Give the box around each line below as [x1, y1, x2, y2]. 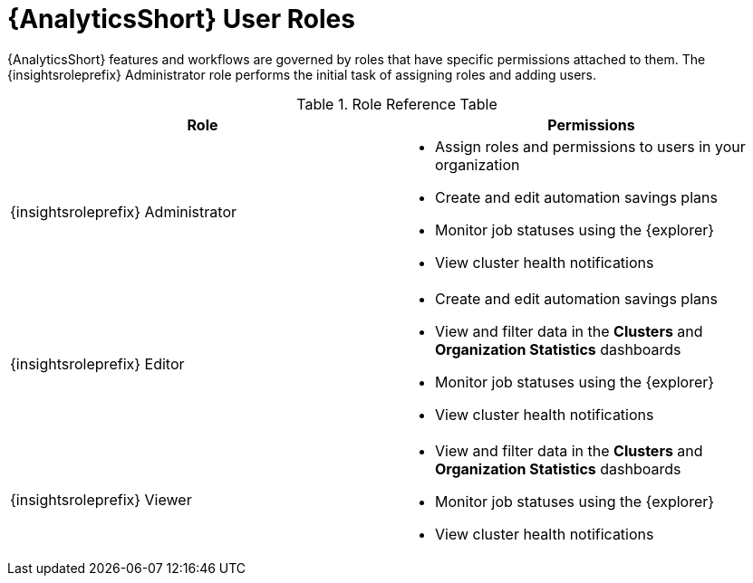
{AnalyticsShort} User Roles [7, 4, 355, 34]
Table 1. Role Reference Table [296, 94, 497, 113]
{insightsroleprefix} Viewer [10, 490, 192, 509]
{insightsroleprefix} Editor [10, 354, 185, 373]
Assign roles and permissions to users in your [435, 137, 746, 156]
